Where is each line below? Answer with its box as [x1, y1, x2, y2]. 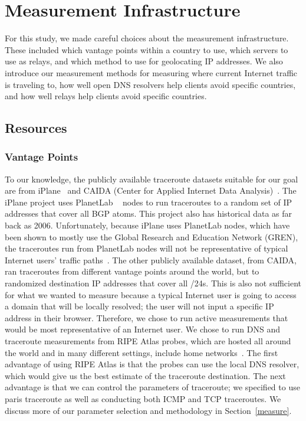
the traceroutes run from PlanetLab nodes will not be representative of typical [5, 242, 288, 254]
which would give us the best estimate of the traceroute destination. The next [5, 369, 286, 381]
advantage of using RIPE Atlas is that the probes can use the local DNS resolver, [5, 358, 300, 370]
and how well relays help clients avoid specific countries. [5, 90, 207, 102]
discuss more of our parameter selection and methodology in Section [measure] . [5, 404, 292, 416]
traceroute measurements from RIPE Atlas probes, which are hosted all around [5, 335, 291, 347]
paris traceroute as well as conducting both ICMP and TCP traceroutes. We [5, 392, 281, 404]
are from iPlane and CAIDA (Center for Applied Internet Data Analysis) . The [5, 184, 297, 197]
